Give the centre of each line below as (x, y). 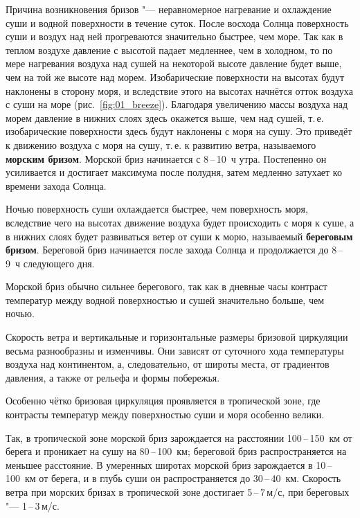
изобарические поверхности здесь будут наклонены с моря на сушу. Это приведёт (179, 131)
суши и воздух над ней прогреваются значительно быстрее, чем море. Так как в (174, 36)
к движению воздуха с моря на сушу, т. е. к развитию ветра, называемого (161, 144)
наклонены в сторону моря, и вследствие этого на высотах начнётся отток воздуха (179, 90)
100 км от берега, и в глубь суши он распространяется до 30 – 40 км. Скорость (173, 478)
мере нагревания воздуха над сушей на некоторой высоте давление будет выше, (174, 63)
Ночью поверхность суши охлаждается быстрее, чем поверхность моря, (157, 209)
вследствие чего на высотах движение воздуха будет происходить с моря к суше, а (180, 222)
